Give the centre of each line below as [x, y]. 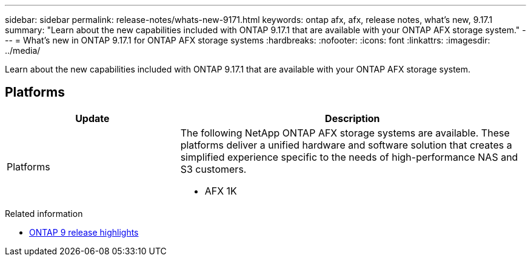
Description [352, 118]
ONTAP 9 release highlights [84, 232]
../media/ [23, 50]
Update [92, 118]
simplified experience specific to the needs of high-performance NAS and [349, 157]
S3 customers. [213, 169]
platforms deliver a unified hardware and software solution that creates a [346, 145]
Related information [44, 213]
